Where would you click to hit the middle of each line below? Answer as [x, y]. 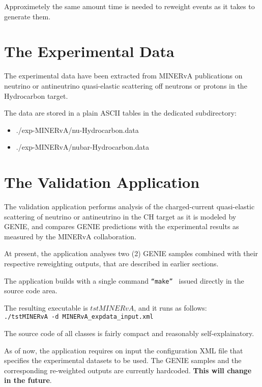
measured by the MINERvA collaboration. [70, 236]
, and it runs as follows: [170, 307]
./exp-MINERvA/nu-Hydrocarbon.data [77, 130]
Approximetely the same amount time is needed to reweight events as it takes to [129, 6]
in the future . [28, 380]
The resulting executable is [46, 307]
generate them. [27, 16]
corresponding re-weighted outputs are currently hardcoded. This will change [128, 370]
